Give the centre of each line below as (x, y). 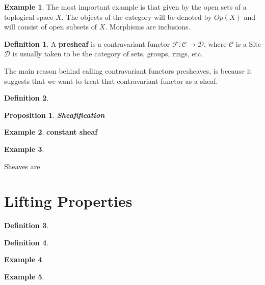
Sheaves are (22, 166)
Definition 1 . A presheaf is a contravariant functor (87, 43)
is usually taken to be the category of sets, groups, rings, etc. (108, 54)
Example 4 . (24, 259)
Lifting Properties (68, 201)
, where (215, 43)
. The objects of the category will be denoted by (137, 17)
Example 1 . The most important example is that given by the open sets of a (125, 7)
